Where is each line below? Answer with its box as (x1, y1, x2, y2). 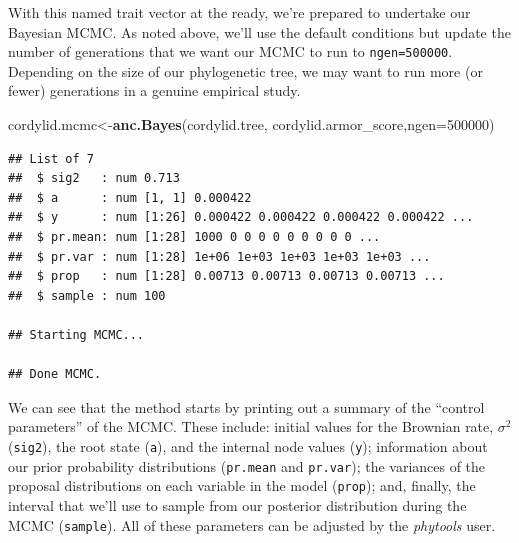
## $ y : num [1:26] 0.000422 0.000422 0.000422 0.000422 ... (8, 210, 474, 225)
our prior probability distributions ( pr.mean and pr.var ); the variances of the (8, 455, 486, 476)
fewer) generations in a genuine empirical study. (8, 80, 301, 101)
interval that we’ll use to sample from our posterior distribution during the (8, 494, 467, 515)
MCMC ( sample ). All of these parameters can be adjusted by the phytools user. (8, 514, 496, 535)
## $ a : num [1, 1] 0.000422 (8, 190, 252, 205)
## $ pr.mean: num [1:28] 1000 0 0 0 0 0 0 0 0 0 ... (8, 230, 381, 244)
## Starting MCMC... (8, 327, 145, 342)
